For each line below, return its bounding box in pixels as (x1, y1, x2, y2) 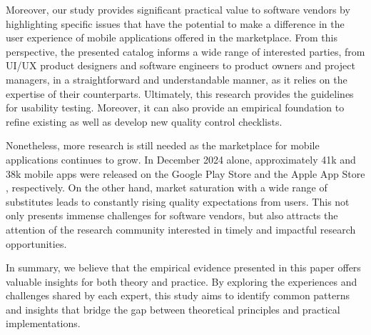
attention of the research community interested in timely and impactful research (6, 221, 356, 236)
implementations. (6, 316, 81, 331)
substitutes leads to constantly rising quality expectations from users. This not (6, 194, 350, 209)
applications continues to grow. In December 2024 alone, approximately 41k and (6, 151, 356, 166)
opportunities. (6, 236, 67, 251)
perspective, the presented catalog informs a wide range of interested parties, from (6, 44, 365, 59)
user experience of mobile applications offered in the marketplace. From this (6, 30, 337, 45)
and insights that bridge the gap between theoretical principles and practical (6, 301, 340, 316)
